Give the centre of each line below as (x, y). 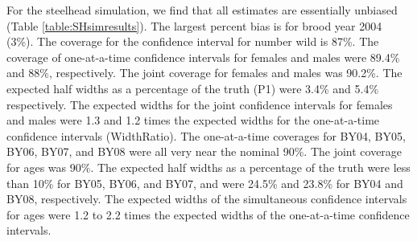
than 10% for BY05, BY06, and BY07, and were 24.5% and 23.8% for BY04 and (205, 183)
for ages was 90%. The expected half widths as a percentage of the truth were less (208, 167)
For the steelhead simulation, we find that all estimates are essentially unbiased (202, 10)
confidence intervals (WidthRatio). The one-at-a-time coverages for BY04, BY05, (206, 135)
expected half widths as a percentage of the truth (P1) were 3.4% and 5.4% (193, 88)
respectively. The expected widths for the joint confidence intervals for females (200, 104)
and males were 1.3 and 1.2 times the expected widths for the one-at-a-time (193, 120)
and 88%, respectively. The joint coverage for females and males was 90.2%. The (204, 73)
